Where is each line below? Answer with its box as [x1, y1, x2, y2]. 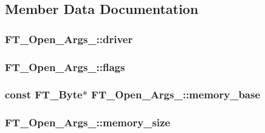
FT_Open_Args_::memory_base [91, 87, 261, 102]
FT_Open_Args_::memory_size [5, 115, 170, 130]
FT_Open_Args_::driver [5, 31, 133, 46]
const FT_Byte [5, 87, 83, 102]
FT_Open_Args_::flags [5, 59, 125, 74]
